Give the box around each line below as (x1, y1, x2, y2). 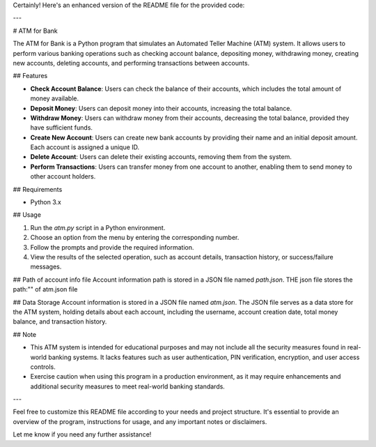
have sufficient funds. (30, 123, 93, 132)
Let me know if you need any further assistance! (13, 430, 152, 439)
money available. (30, 94, 79, 103)
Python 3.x (30, 198, 62, 206)
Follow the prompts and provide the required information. (30, 243, 194, 251)
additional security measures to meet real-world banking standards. (30, 382, 226, 391)
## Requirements (13, 185, 63, 193)
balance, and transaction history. (13, 317, 107, 326)
